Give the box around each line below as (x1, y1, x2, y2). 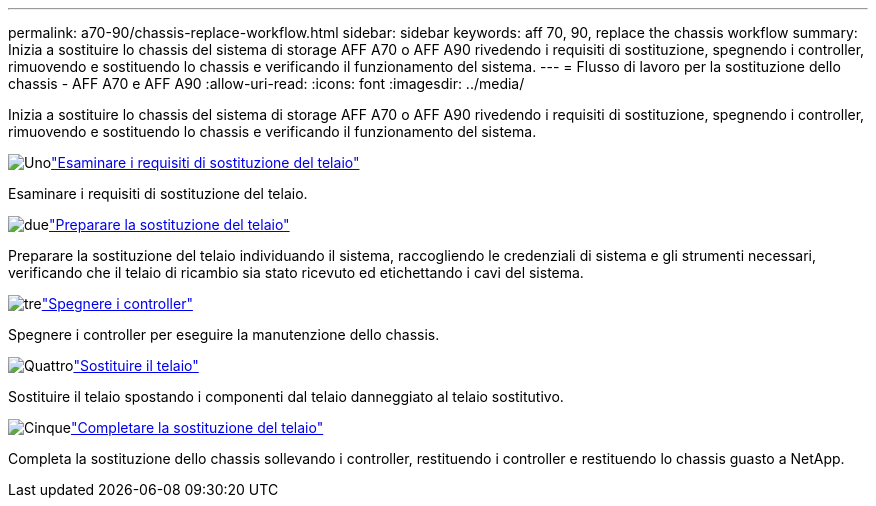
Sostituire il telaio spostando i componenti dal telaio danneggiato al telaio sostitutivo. (8, 388, 564, 405)
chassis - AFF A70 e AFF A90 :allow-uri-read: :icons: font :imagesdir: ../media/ (8, 75, 525, 92)
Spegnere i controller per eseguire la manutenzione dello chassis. (8, 326, 440, 343)
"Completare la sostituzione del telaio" (70, 419, 324, 436)
